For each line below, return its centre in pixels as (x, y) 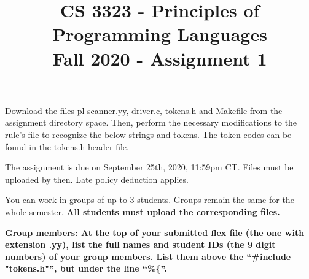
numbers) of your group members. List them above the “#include (148, 256)
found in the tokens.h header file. (67, 146)
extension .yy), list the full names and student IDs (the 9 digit (140, 244)
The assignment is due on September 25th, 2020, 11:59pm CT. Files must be (149, 167)
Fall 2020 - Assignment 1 (160, 58)
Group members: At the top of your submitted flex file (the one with (155, 232)
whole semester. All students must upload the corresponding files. (143, 211)
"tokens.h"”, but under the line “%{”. (86, 268)
